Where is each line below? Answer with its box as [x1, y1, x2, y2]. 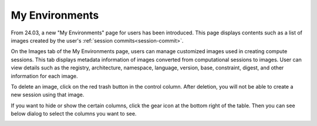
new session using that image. [11, 91, 85, 99]
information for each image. [11, 72, 79, 79]
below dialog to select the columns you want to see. [11, 110, 137, 117]
